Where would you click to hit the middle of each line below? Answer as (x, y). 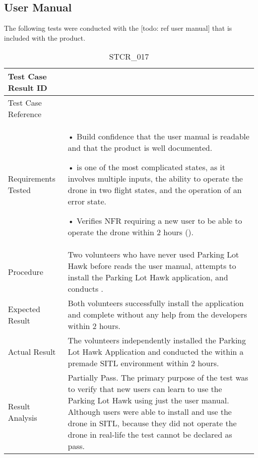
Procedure (26, 271)
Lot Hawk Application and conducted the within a (156, 352)
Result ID (28, 88)
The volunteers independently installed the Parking (157, 340)
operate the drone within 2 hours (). (130, 232)
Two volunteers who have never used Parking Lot (153, 255)
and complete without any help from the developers (157, 315)
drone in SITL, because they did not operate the (152, 423)
